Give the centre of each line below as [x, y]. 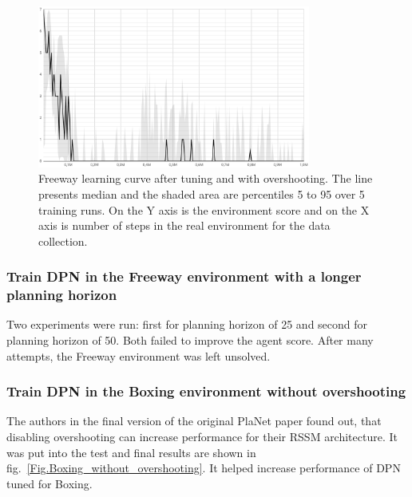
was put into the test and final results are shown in [131, 452]
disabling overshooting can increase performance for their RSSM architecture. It [202, 437]
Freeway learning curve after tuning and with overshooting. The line [206, 178]
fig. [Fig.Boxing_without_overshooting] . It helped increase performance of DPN [204, 468]
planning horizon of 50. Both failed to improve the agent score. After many [190, 340]
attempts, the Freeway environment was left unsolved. [139, 355]
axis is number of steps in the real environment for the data [184, 225]
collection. [63, 241]
